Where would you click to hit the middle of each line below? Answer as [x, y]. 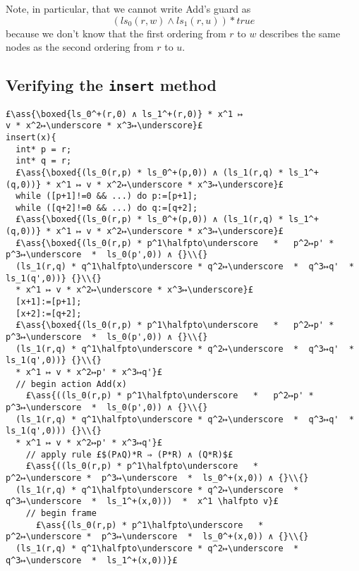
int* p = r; [44, 149]
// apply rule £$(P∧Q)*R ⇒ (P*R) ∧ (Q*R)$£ [129, 454]
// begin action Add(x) [71, 384]
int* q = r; [44, 161]
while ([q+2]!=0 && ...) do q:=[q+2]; [107, 208]
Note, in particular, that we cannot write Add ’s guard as [128, 8]
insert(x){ [31, 137]
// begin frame [61, 513]
